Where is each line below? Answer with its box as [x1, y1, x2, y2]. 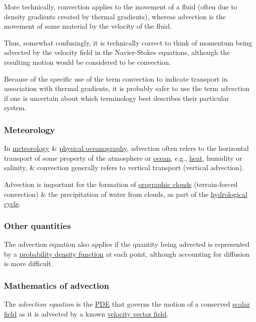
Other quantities [4, 219, 71, 231]
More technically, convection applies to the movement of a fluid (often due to [4, 1, 237, 11]
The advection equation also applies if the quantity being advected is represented [4, 238, 250, 249]
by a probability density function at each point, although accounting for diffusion [4, 248, 250, 259]
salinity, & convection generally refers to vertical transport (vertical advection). [4, 162, 244, 173]
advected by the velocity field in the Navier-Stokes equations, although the [4, 47, 230, 57]
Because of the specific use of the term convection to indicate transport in [4, 73, 228, 84]
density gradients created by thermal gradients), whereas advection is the [4, 11, 226, 21]
